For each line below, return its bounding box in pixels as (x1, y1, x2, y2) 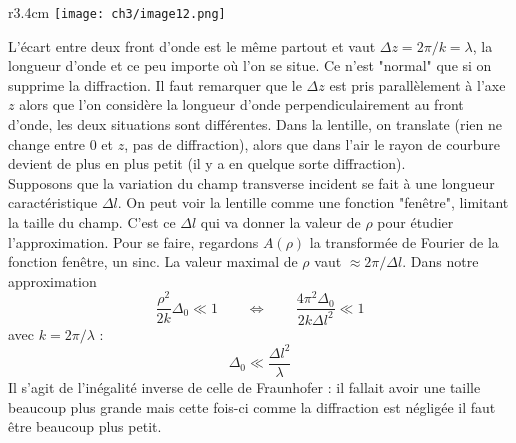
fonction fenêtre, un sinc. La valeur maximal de (8, 251, 298, 272)
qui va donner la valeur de (200, 212, 361, 232)
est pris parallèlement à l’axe (329, 74, 506, 95)
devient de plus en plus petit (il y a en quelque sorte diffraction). (8, 153, 406, 174)
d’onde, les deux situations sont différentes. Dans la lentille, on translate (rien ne (8, 114, 502, 135)
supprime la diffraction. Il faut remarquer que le (8, 74, 302, 95)
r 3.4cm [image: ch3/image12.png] (8, 2, 226, 22)
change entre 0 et (8, 133, 114, 154)
